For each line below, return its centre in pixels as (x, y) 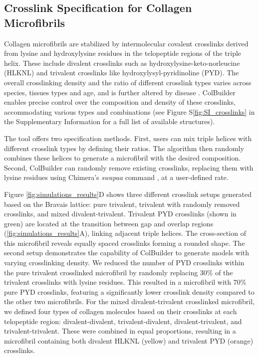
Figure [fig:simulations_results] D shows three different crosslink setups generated (128, 194)
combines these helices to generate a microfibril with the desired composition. (123, 158)
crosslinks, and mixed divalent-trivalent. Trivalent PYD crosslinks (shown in (120, 214)
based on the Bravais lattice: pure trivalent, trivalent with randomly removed (122, 204)
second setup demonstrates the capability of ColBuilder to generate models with (127, 253)
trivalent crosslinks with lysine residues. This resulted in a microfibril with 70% (125, 282)
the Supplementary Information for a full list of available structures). (110, 121)
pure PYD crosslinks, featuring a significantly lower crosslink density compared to (129, 291)
